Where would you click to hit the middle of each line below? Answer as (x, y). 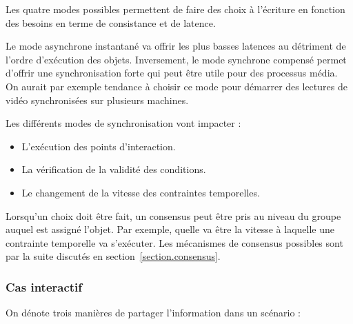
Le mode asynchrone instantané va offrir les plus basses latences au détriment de (176, 46)
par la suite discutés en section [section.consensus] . (113, 256)
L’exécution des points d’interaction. (99, 146)
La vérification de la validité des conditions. (114, 169)
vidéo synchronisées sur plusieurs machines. (97, 100)
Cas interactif (44, 286)
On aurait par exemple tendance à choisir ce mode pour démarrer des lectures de (176, 86)
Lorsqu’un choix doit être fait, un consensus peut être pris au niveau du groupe (173, 215)
